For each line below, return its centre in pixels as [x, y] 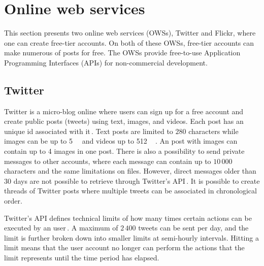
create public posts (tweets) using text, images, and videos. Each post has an [124, 121]
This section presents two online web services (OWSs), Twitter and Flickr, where [130, 33]
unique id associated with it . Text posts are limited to [89, 131]
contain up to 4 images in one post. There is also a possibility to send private [124, 151]
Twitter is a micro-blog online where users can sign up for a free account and [124, 111]
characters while [213, 131]
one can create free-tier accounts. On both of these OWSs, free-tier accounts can [129, 42]
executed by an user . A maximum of [61, 228]
